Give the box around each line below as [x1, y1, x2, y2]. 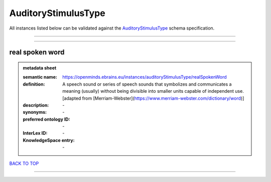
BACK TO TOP [9, 160, 39, 166]
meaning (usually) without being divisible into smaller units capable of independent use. [62, 88, 244, 94]
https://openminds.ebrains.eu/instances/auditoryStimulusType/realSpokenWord [62, 74, 227, 80]
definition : [23, 81, 45, 87]
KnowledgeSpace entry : [23, 137, 75, 143]
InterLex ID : [23, 130, 48, 136]
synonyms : [23, 109, 47, 115]
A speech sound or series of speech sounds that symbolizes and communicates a [62, 81, 232, 87]
